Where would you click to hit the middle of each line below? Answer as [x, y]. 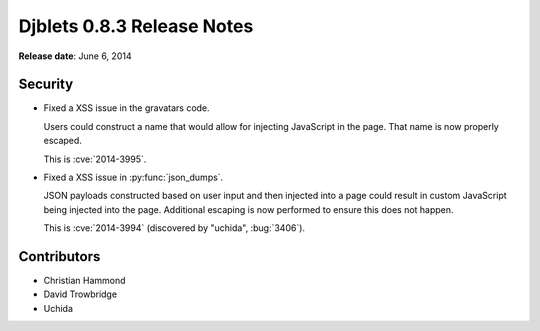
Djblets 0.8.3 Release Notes [136, 26]
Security [46, 84]
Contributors [59, 256]
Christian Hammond [84, 281]
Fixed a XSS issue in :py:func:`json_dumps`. [133, 177]
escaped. [62, 141]
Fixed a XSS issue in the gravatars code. [126, 108]
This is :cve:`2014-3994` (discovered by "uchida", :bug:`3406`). [174, 228]
